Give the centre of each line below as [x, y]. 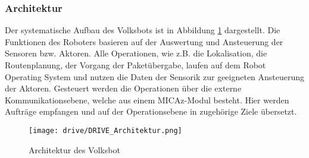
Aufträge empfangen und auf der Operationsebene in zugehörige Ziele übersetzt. [151, 111]
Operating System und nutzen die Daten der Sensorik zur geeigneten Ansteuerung [155, 76]
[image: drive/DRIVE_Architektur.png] [105, 130]
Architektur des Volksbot [74, 149]
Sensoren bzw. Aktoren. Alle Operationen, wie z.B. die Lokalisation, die [136, 53]
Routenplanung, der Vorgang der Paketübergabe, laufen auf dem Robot [135, 65]
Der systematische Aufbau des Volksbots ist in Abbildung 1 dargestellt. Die [143, 30]
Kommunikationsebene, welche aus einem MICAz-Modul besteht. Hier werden [147, 99]
